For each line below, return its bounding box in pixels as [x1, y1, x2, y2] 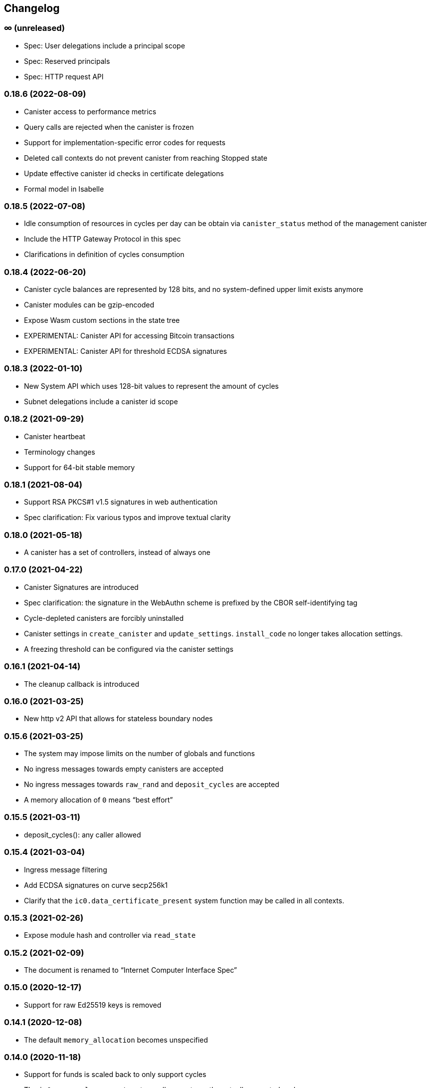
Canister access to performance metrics [24, 107, 157, 116]
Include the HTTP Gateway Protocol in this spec [24, 235, 181, 244]
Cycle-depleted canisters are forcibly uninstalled [24, 613, 184, 622]
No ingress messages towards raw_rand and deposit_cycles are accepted [24, 780, 279, 789]
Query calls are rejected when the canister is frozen [24, 122, 194, 131]
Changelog [4, 2, 60, 14]
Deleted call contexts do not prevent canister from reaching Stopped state [24, 153, 267, 162]
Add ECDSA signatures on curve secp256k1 [24, 880, 168, 889]
